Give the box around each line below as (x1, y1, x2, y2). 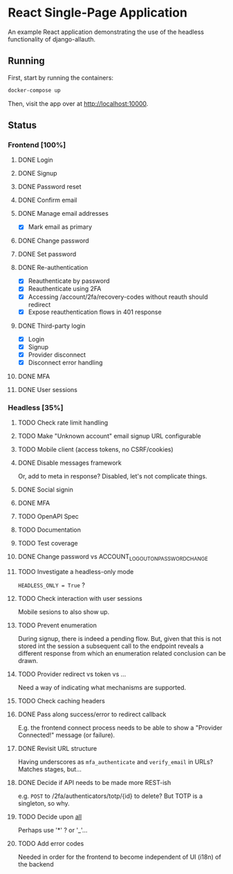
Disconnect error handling (28, 358, 103, 366)
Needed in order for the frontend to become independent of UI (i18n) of (17, 853, 222, 861)
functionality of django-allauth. (8, 35, 96, 43)
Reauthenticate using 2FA (28, 285, 102, 293)
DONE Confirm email (17, 196, 77, 205)
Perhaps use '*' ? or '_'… (17, 826, 88, 834)
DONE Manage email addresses (17, 210, 109, 218)
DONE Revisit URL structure (17, 744, 97, 752)
